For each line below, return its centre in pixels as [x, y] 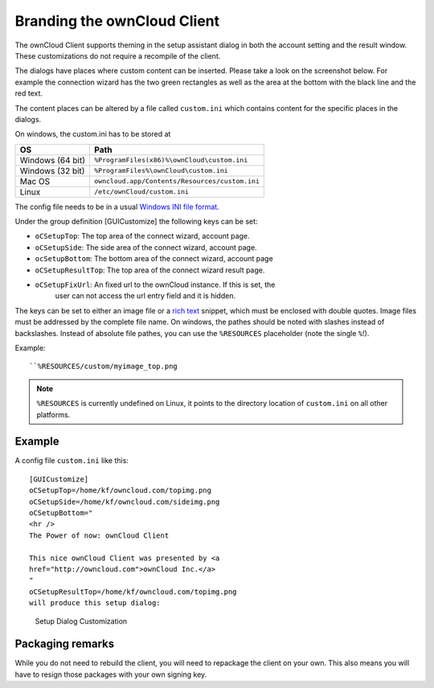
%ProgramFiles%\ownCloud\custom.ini [161, 171]
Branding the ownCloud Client [117, 21]
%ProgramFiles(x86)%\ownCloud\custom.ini [171, 160]
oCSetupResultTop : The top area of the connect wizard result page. [150, 270]
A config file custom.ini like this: [72, 461]
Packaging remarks [65, 644]
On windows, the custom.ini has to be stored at [93, 134]
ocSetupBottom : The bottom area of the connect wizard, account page [154, 259]
